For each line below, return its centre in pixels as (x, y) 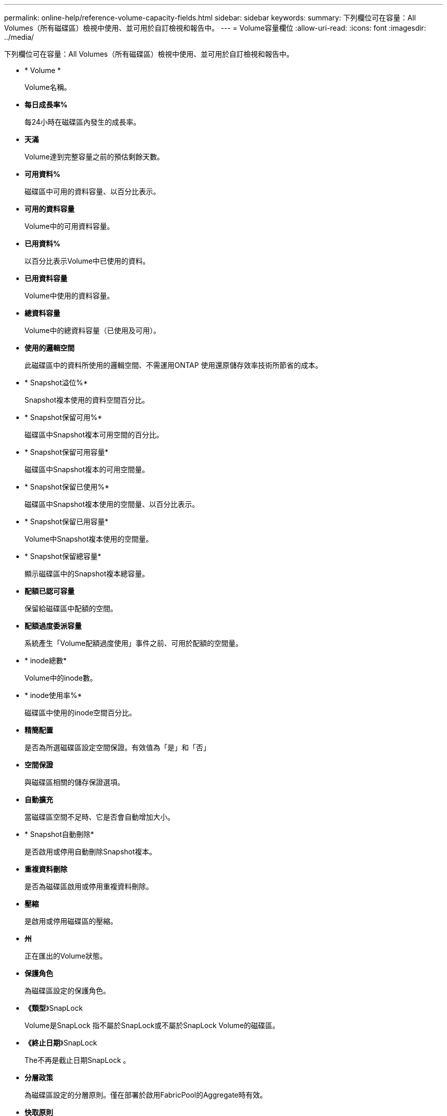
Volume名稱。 (48, 87)
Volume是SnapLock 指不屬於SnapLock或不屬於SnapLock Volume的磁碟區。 (152, 1025)
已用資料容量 (46, 278)
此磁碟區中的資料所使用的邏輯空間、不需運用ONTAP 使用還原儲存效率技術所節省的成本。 (173, 365)
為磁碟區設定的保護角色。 (67, 991)
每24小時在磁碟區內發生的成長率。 (83, 122)
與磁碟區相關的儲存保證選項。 (74, 782)
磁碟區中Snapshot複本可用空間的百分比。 (94, 435)
